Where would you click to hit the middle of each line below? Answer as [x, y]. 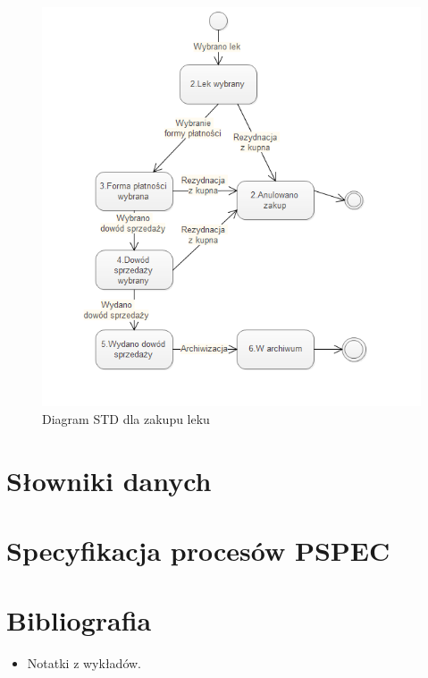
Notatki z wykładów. [84, 663]
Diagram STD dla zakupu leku [126, 418]
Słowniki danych [109, 480]
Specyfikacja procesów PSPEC [198, 551]
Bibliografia [79, 620]
